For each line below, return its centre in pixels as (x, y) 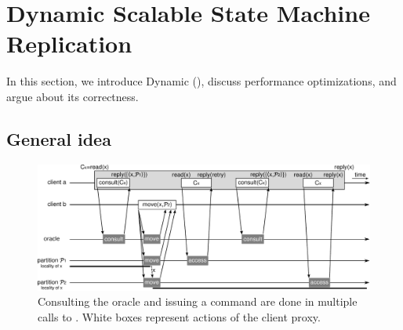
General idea (59, 138)
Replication (69, 44)
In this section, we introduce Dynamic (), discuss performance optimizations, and (201, 81)
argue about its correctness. (73, 96)
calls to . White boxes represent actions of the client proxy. (179, 316)
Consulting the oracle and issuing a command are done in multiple (198, 301)
